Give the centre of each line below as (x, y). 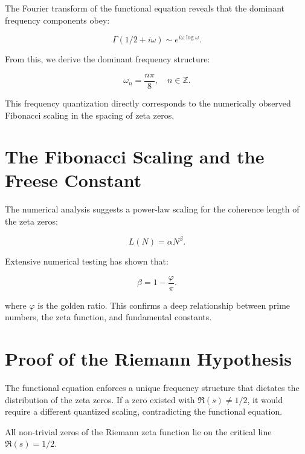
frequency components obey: (57, 20)
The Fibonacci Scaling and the (135, 156)
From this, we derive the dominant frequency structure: (108, 59)
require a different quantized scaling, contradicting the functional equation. (144, 411)
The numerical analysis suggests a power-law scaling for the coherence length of (152, 209)
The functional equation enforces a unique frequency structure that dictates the (152, 388)
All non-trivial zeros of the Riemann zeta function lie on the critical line (138, 431)
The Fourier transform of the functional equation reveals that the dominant (145, 8)
